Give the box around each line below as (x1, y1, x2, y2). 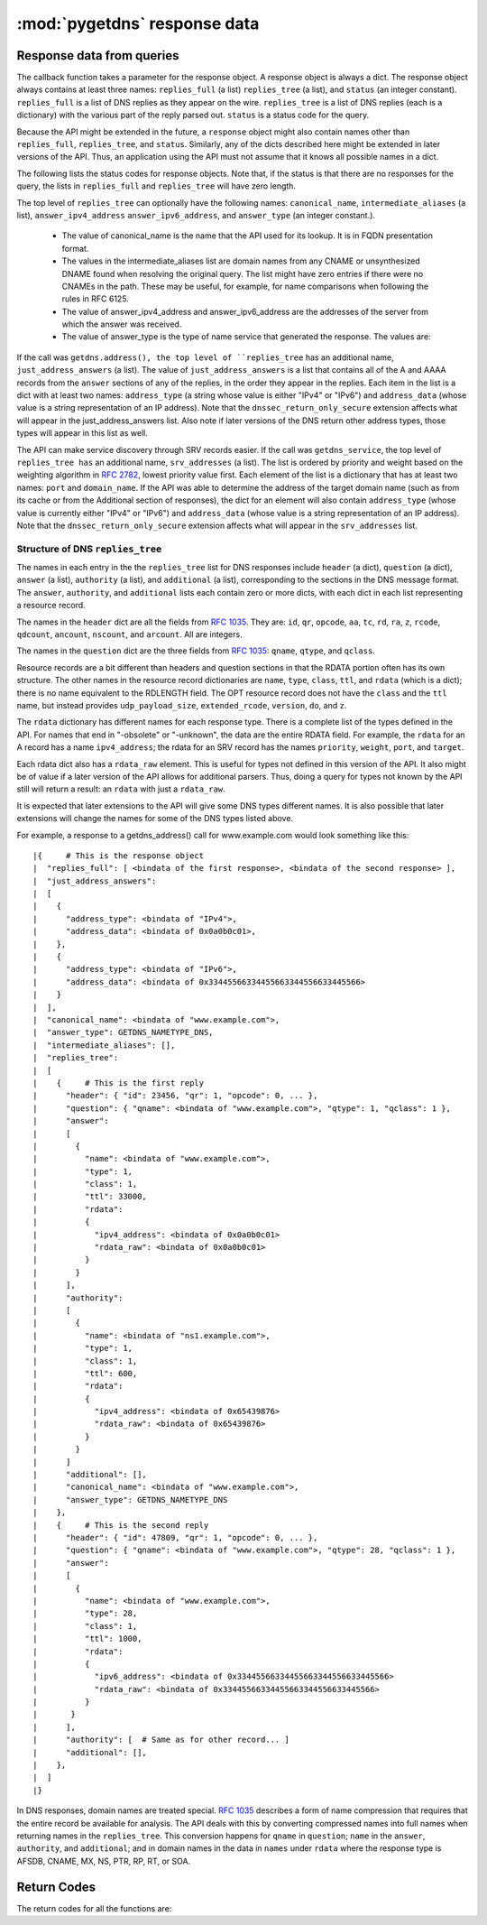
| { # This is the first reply (32, 1078, 205, 1087)
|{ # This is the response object (32, 850, 205, 861)
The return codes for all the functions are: (16, 1902, 172, 1913)
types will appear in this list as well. (16, 428, 148, 439)
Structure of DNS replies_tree (16, 542, 162, 555)
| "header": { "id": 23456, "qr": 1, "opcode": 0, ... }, (32, 1090, 318, 1101)
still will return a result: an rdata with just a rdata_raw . (16, 783, 225, 794)
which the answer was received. (61, 319, 182, 329)
